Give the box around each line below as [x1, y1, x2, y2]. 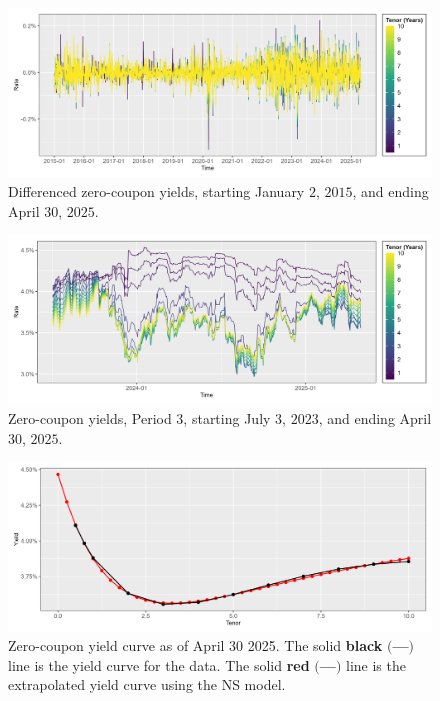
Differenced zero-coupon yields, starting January [8, 180, 305, 201]
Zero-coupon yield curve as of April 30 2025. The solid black [8, 635, 383, 656]
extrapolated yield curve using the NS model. [8, 674, 286, 695]
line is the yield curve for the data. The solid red [8, 654, 310, 675]
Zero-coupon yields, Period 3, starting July [8, 408, 271, 429]
